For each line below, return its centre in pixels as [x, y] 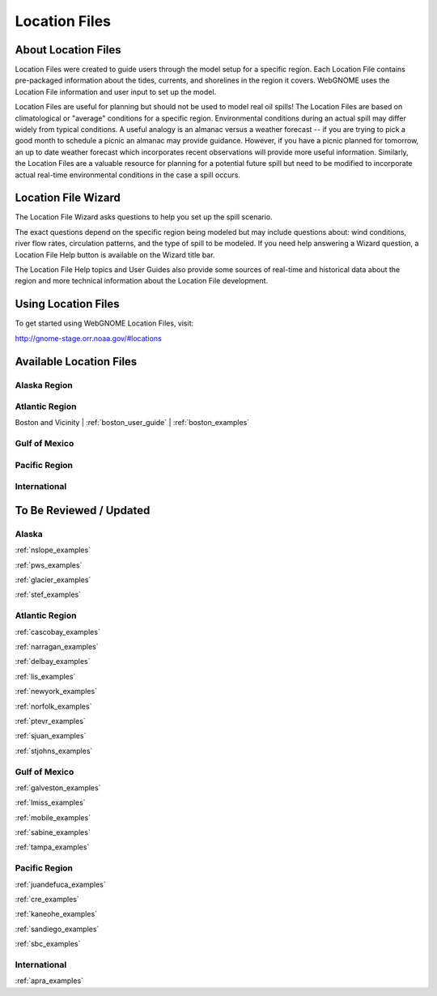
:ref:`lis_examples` [45, 676]
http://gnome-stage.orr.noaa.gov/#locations [88, 338]
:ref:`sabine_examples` [53, 832]
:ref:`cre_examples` [47, 899]
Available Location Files [76, 362]
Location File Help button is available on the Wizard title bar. [115, 254]
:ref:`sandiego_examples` [57, 929]
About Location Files [68, 50]
